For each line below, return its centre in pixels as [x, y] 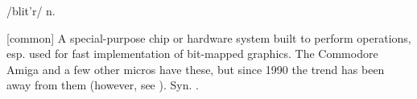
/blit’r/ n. [31, 10]
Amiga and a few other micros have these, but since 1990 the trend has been [196, 69]
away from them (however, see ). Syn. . [103, 85]
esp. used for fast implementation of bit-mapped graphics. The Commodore [192, 54]
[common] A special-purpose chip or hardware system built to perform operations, [209, 37]
